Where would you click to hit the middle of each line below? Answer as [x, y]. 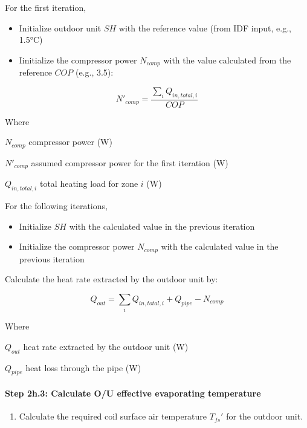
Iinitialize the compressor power [78, 60]
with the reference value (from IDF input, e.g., [205, 28]
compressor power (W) [70, 142]
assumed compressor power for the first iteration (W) [130, 162]
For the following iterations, [56, 205]
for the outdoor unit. [265, 416]
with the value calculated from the [227, 60]
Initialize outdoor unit [60, 28]
